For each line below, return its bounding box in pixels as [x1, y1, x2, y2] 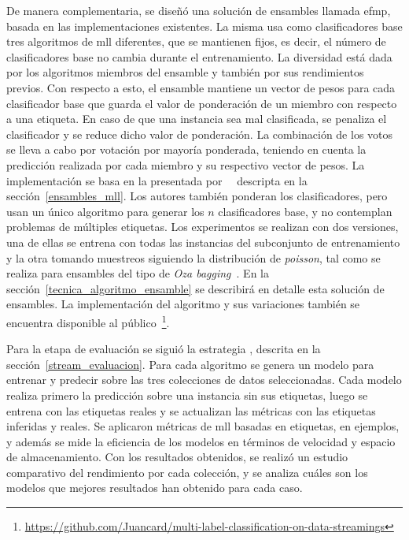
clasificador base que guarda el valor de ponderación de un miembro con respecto [6, 95, 397, 111]
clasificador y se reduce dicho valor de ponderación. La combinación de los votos [6, 125, 393, 142]
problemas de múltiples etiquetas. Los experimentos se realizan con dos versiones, [6, 218, 399, 235]
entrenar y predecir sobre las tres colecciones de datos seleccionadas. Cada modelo [6, 371, 402, 388]
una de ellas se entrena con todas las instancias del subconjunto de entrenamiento [6, 233, 400, 250]
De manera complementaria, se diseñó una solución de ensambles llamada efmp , [6, 2, 391, 18]
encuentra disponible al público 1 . [6, 311, 170, 330]
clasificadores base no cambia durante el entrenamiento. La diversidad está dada [6, 48, 392, 65]
